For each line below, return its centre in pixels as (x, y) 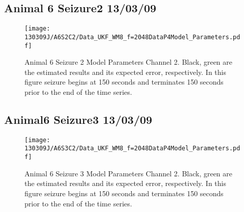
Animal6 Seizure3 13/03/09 (78, 119)
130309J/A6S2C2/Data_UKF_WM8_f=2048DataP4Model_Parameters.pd (132, 37)
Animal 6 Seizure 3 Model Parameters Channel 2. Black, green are (129, 173)
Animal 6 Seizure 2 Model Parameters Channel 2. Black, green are (129, 62)
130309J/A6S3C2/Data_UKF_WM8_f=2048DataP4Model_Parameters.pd (132, 149)
